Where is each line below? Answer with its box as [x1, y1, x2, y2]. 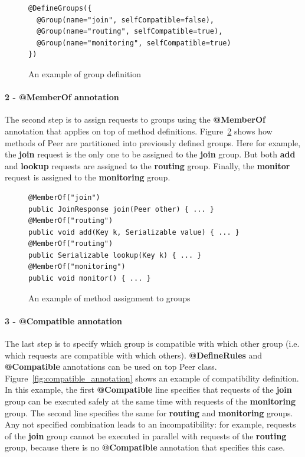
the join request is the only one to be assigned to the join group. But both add [5, 148, 296, 160]
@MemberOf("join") [28, 193, 100, 202]
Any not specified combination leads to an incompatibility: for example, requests [5, 418, 296, 430]
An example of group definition [28, 67, 142, 80]
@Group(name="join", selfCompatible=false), [37, 15, 214, 24]
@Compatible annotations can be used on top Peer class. [5, 360, 217, 373]
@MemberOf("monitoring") [28, 262, 126, 271]
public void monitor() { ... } [28, 274, 151, 283]
